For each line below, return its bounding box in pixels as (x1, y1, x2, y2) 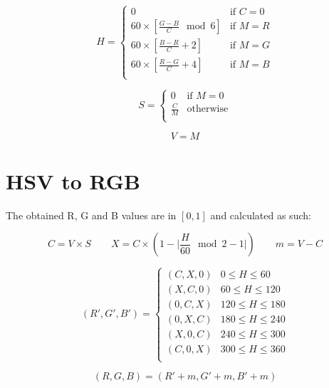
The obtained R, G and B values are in (6, 207, 177, 222)
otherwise (187, 104, 229, 115)
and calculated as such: (210, 207, 311, 222)
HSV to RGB (6, 166, 140, 195)
